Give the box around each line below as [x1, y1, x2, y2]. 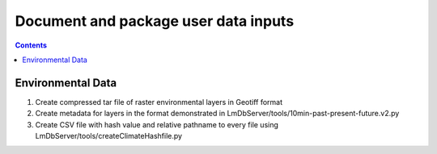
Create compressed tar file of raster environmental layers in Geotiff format [35, 97, 283, 106]
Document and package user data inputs [15, 12, 295, 30]
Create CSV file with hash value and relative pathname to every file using [35, 119, 279, 129]
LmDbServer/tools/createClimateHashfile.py [35, 131, 182, 141]
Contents [15, 40, 48, 50]
